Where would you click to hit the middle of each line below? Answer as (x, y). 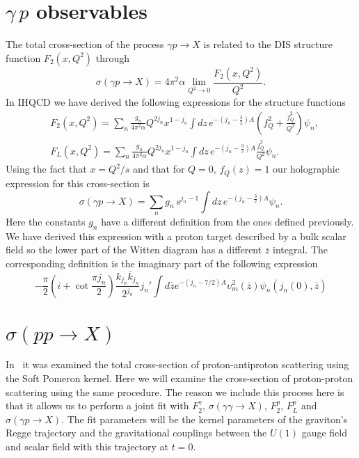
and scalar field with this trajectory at (87, 447)
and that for (159, 169)
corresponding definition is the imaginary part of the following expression (162, 263)
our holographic (306, 169)
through (112, 57)
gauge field (324, 433)
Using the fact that (46, 169)
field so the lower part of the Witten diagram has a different (134, 250)
